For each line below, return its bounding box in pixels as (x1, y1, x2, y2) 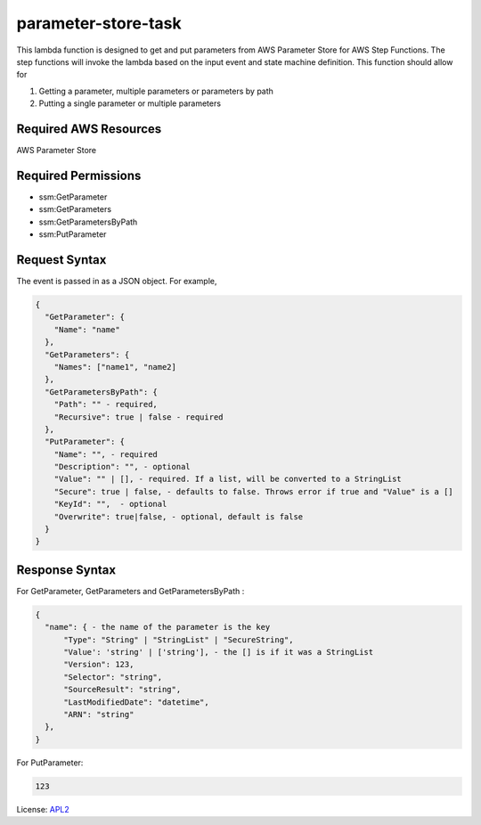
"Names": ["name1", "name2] (53, 362, 177, 372)
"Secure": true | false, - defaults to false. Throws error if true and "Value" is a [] (53, 486, 453, 496)
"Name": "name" (53, 324, 120, 334)
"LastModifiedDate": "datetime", (63, 697, 209, 707)
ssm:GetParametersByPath (38, 216, 138, 227)
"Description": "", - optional (53, 462, 191, 472)
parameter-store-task (16, 13, 182, 33)
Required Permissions (16, 167, 142, 183)
